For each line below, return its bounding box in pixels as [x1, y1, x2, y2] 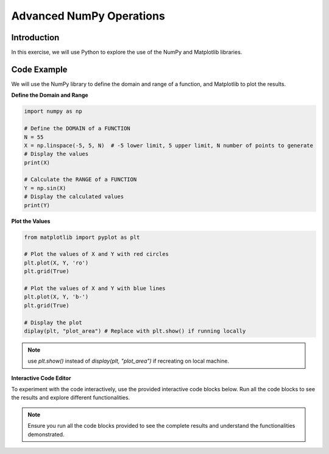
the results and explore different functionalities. [11, 394, 130, 402]
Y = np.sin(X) [24, 185, 66, 191]
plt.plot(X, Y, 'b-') [24, 293, 89, 300]
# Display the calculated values [24, 193, 124, 200]
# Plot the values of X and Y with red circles [24, 250, 169, 258]
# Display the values [24, 151, 89, 158]
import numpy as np [24, 108, 82, 115]
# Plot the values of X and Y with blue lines [24, 285, 166, 292]
